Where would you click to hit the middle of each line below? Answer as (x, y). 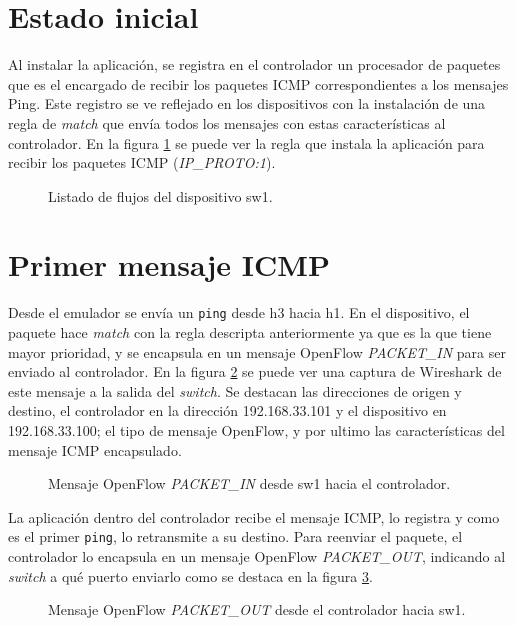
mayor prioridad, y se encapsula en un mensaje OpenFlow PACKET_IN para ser (257, 351)
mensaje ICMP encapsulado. (95, 449)
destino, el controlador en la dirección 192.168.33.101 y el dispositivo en (227, 410)
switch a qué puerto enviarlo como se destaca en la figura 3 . (190, 575)
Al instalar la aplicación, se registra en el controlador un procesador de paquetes (254, 64)
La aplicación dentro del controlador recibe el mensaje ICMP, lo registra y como (254, 516)
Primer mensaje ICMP (169, 264)
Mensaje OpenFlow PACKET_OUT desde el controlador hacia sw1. (257, 609)
